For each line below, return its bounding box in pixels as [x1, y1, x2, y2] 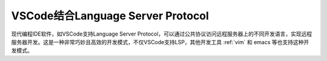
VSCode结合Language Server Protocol [11, 9, 209, 22]
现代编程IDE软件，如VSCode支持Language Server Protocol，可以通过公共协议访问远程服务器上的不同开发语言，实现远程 [11, 30, 312, 37]
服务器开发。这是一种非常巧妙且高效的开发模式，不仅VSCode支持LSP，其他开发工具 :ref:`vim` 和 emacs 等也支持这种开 [11, 38, 309, 45]
